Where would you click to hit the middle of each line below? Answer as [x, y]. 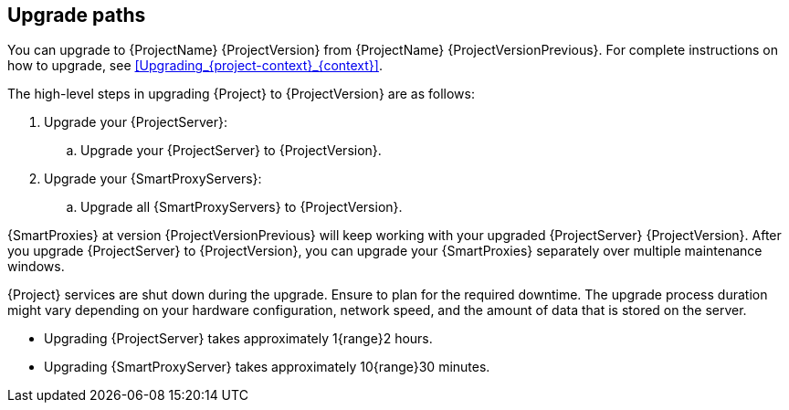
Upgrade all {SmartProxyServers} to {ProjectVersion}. [242, 207]
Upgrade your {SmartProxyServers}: [153, 179]
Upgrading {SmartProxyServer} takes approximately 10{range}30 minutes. [267, 367]
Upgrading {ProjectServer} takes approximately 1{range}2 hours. [238, 339]
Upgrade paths [77, 15]
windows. [36, 267]
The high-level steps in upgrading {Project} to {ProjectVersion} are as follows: [241, 94]
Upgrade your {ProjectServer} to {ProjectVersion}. [231, 151]
